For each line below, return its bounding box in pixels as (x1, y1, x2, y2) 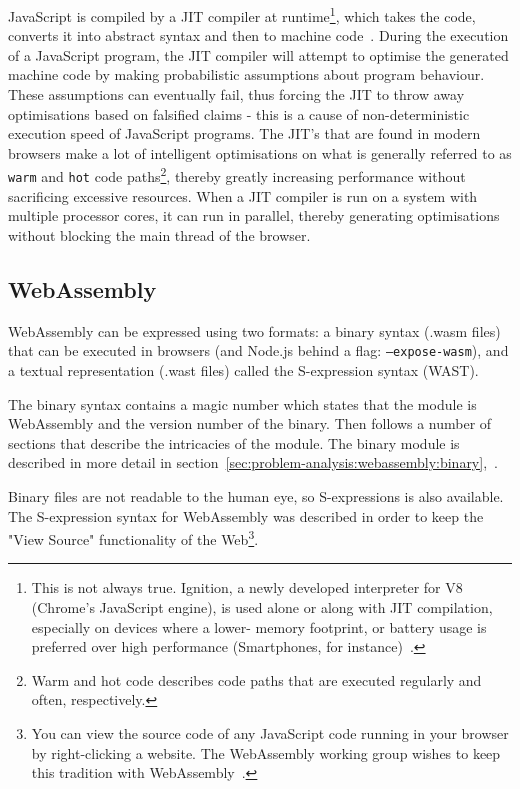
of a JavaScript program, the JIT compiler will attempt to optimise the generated (8, 44, 509, 65)
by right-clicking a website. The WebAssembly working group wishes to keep (31, 742, 501, 763)
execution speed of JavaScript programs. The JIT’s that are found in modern (8, 123, 481, 144)
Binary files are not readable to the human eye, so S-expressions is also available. (8, 485, 504, 506)
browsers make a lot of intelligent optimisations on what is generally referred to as (8, 142, 512, 163)
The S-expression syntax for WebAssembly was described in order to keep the (8, 505, 484, 526)
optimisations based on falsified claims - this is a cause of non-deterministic (8, 103, 470, 124)
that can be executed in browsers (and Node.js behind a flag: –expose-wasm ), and (8, 340, 509, 361)
